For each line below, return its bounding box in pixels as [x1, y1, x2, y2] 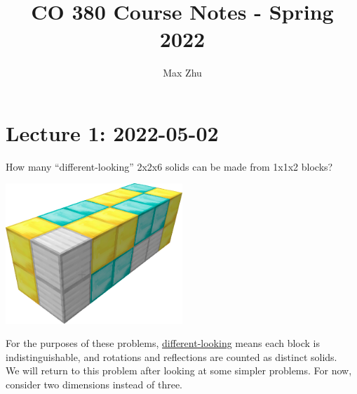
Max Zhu [163, 65, 202, 80]
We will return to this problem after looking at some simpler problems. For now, [6, 363, 352, 378]
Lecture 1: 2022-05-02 [6, 118, 219, 147]
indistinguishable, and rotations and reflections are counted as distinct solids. [6, 349, 337, 364]
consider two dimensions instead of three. [6, 377, 182, 392]
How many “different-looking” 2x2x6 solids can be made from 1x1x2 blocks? [6, 159, 333, 173]
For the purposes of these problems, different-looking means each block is [6, 336, 321, 350]
